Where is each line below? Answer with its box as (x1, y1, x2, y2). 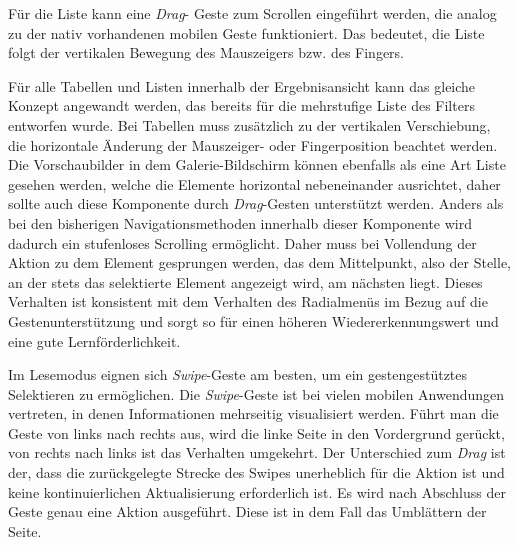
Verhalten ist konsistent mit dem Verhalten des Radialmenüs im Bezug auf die (8, 291, 488, 312)
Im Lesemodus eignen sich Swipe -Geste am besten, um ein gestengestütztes (8, 364, 468, 385)
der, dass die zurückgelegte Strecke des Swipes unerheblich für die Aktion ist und (8, 462, 505, 483)
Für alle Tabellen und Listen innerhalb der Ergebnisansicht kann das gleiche (8, 75, 476, 96)
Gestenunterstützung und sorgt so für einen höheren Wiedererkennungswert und (8, 310, 499, 331)
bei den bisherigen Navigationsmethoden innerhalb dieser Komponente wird (8, 212, 472, 233)
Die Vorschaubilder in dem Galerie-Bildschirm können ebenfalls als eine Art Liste (8, 154, 506, 175)
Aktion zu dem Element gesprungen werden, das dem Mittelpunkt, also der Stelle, (8, 252, 511, 273)
